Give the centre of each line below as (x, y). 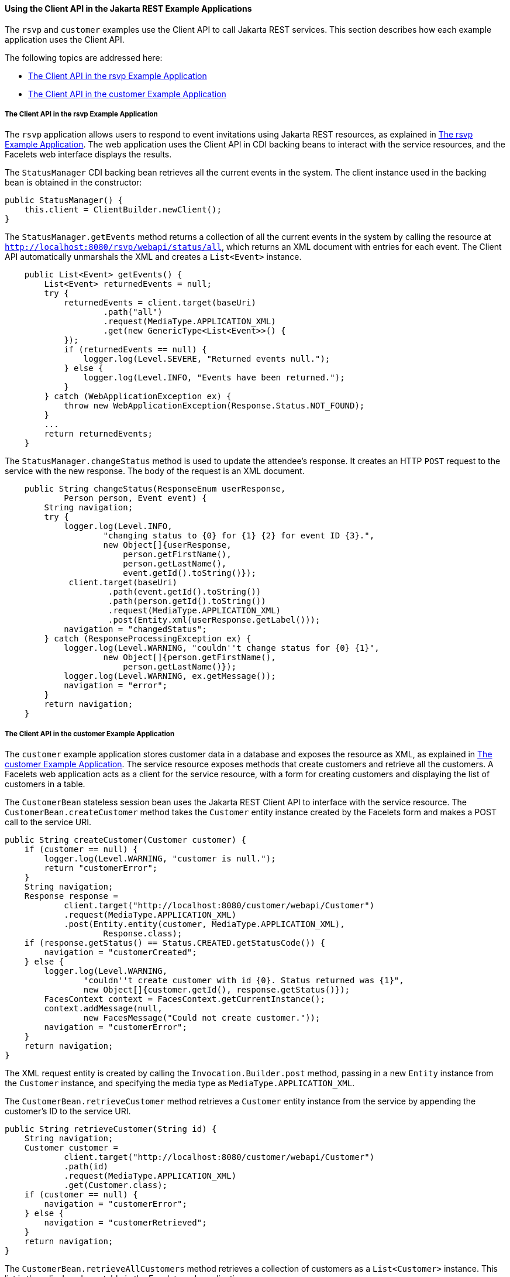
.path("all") (133, 312)
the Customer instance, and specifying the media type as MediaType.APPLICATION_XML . (180, 1083)
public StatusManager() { (64, 200)
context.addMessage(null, (103, 1009)
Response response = (71, 896)
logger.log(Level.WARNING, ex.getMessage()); (170, 676)
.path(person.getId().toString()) (187, 601)
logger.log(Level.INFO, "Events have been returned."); (214, 378)
